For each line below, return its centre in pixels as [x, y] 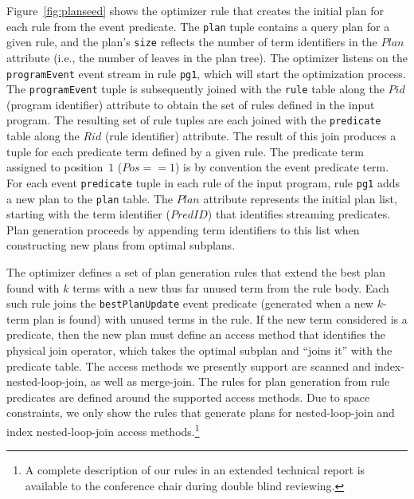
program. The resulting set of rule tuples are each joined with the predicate [194, 120]
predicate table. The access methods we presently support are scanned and [189, 365]
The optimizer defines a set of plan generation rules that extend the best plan [196, 271]
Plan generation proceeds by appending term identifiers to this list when [183, 229]
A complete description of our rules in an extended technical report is [195, 470]
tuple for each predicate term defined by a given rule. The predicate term [185, 151]
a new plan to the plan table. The [90, 198]
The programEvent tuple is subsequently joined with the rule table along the [195, 89]
